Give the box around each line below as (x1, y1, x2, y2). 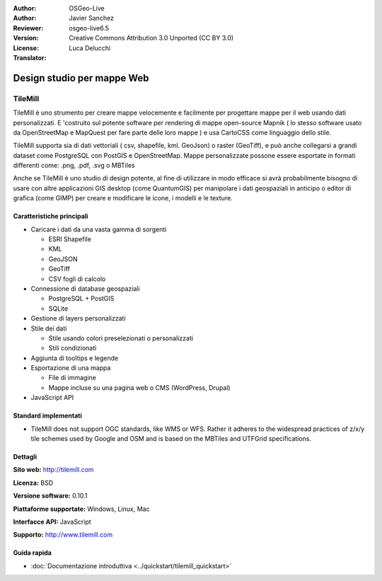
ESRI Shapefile (48, 235, 92, 243)
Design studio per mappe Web (13, 71, 149, 84)
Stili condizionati (48, 344, 97, 352)
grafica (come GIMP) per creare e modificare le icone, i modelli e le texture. (13, 194, 233, 202)
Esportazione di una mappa (30, 364, 111, 372)
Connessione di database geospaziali (30, 284, 141, 293)
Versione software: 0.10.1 (13, 492, 88, 500)
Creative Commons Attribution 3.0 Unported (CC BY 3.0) (69, 34, 234, 42)
